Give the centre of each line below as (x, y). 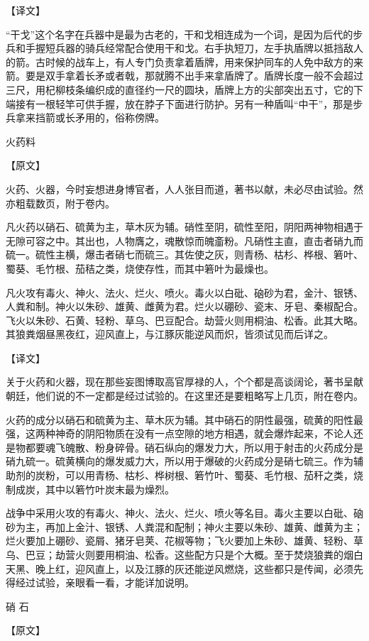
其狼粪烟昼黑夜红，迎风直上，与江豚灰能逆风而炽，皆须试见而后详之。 (170, 334)
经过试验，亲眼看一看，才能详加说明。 (105, 582)
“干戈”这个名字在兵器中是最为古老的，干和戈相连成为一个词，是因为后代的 (180, 34)
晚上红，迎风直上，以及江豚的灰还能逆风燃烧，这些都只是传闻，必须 (194, 568)
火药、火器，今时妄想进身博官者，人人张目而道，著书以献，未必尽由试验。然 (184, 188)
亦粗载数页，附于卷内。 (60, 203)
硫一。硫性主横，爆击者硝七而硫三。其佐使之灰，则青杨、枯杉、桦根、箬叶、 (184, 254)
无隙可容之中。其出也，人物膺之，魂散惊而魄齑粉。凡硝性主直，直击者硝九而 (184, 240)
